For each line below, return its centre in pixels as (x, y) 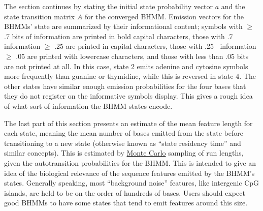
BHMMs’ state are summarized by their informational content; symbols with (123, 26)
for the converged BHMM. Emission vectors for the (164, 16)
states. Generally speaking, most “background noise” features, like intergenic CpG (132, 183)
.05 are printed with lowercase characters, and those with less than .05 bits (132, 56)
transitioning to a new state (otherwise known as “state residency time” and (123, 143)
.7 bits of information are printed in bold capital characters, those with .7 (119, 36)
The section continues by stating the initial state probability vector (109, 6)
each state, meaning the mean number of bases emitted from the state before (124, 133)
